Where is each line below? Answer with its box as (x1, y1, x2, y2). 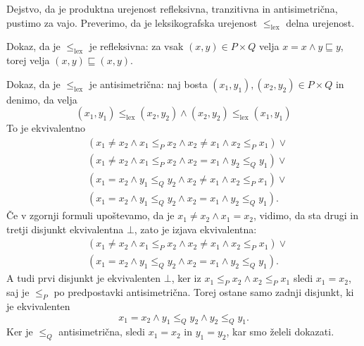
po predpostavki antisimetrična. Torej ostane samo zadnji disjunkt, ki (54, 285, 354, 299)
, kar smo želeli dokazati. (226, 324, 334, 339)
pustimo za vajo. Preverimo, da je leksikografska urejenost (6, 15, 258, 30)
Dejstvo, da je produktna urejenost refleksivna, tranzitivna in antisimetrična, (6, 1, 338, 16)
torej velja (6, 53, 50, 68)
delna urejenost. (286, 15, 355, 30)
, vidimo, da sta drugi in (253, 208, 358, 223)
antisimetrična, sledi (58, 324, 145, 339)
